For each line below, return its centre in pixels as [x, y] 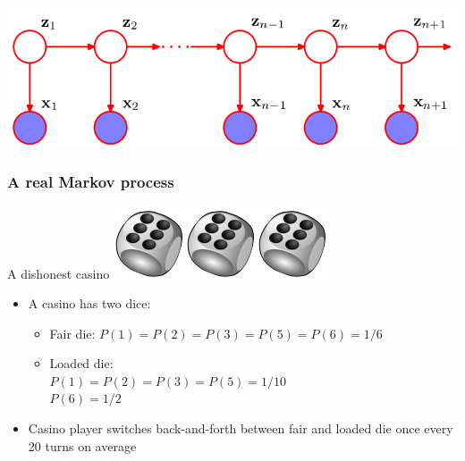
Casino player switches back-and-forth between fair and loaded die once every [241, 428]
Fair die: [72, 333]
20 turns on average [82, 445]
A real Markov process [91, 182]
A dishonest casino [59, 273]
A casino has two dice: [89, 303]
